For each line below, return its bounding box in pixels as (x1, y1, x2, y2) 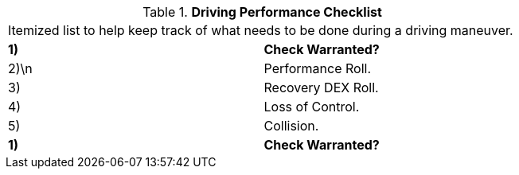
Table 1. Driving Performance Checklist (142, 4, 382, 20)
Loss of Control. (263, 99, 360, 115)
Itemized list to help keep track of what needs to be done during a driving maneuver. (8, 22, 513, 38)
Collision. (263, 118, 319, 134)
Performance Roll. (263, 60, 371, 76)
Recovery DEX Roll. (263, 80, 379, 95)
